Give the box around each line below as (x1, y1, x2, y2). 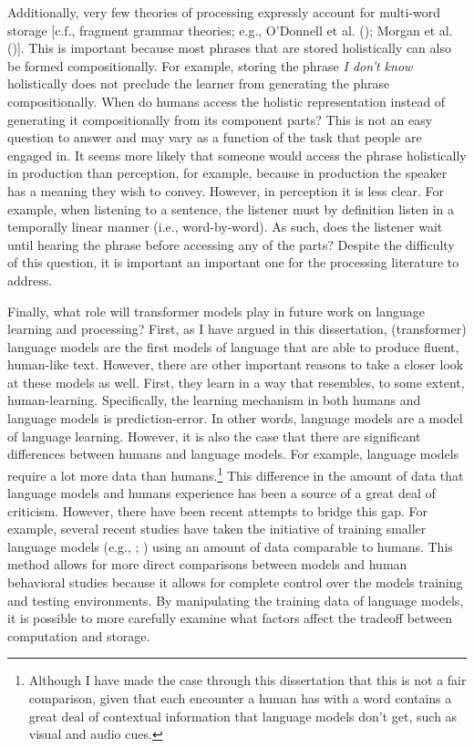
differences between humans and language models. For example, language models (7, 444, 459, 463)
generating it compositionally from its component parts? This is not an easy (7, 109, 433, 129)
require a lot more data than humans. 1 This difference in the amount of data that (7, 462, 464, 484)
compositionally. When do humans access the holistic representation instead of (7, 91, 446, 110)
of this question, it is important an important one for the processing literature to (7, 253, 459, 272)
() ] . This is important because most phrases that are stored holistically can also (7, 38, 451, 57)
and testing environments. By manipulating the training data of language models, (7, 590, 464, 609)
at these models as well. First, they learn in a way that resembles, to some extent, (7, 372, 465, 391)
